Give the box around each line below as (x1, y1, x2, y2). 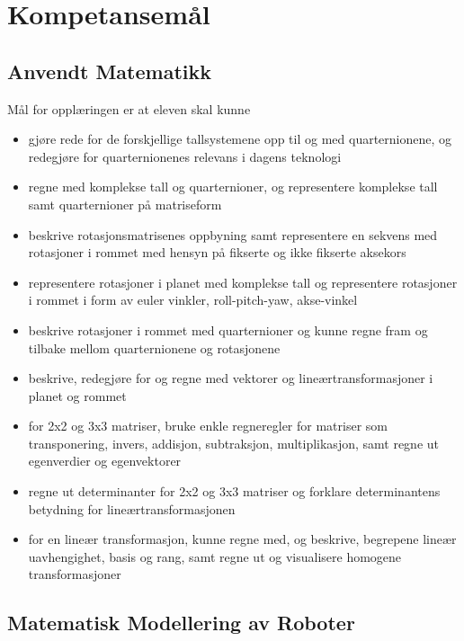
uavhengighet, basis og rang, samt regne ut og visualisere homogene (28, 547, 402, 565)
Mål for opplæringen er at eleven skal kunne (7, 99, 251, 118)
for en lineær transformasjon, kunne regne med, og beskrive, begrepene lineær (28, 530, 457, 548)
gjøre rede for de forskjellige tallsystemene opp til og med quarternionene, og (28, 129, 452, 148)
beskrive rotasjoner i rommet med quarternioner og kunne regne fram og (28, 320, 428, 339)
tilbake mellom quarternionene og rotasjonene (28, 338, 281, 357)
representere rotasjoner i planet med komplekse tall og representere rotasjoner (28, 272, 458, 291)
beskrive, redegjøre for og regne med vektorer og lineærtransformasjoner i (28, 369, 433, 387)
